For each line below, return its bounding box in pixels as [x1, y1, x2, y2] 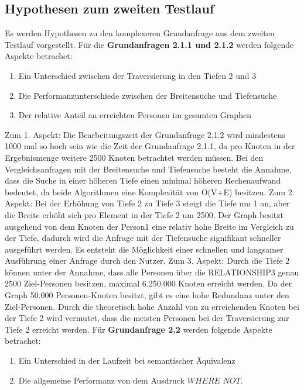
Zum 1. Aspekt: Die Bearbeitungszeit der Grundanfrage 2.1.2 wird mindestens [5, 128, 285, 140]
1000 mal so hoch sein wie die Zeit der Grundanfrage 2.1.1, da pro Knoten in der [5, 140, 295, 152]
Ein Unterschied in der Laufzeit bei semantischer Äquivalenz [18, 354, 235, 367]
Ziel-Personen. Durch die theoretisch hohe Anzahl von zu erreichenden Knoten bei [5, 300, 299, 312]
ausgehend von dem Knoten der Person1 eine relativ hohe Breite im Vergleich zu [5, 220, 294, 232]
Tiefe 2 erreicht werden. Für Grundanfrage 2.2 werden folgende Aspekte [5, 323, 272, 335]
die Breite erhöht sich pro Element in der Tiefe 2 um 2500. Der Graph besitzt [5, 208, 283, 220]
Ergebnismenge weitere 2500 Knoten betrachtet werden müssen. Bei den [5, 151, 264, 163]
